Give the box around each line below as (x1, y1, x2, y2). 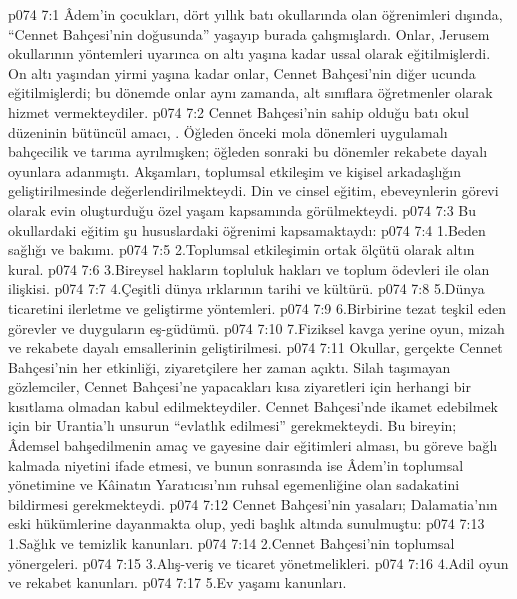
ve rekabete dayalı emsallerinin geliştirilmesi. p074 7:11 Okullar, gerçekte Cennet (8, 337, 503, 358)
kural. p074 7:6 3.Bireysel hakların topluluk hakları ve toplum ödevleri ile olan (8, 258, 490, 279)
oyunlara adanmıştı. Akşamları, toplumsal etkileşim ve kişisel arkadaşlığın (8, 160, 461, 181)
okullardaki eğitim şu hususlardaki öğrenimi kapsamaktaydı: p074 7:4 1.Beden (8, 219, 486, 240)
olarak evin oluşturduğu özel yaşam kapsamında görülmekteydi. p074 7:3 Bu (8, 199, 477, 220)
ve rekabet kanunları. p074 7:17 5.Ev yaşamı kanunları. (8, 572, 347, 593)
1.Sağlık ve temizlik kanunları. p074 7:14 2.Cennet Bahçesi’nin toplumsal (8, 533, 455, 554)
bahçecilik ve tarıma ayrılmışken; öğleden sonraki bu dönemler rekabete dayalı (8, 141, 488, 162)
